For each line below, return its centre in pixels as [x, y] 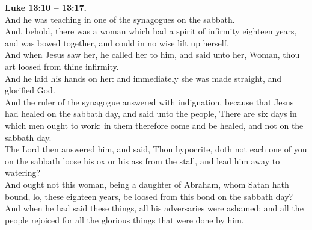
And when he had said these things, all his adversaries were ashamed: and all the [154, 208]
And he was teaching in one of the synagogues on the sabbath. [120, 19]
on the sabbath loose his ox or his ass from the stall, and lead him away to [142, 160]
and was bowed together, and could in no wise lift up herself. [117, 42]
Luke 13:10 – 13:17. [46, 7]
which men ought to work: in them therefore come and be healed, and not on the [154, 125]
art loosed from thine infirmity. [62, 66]
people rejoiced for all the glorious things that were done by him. [124, 219]
